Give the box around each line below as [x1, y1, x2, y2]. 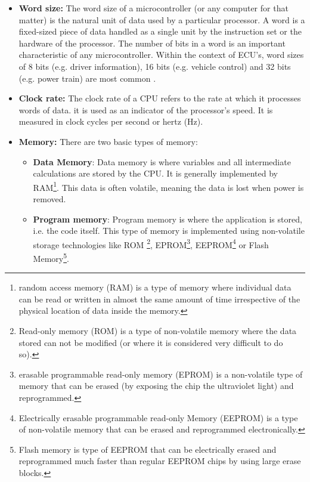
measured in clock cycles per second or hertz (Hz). [18, 115, 203, 128]
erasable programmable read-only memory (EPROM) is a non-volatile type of [18, 367, 303, 380]
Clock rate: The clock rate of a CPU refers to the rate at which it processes [18, 92, 301, 104]
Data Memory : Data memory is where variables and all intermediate [33, 155, 291, 168]
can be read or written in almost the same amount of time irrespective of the [18, 292, 300, 305]
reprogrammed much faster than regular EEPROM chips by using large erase [18, 455, 301, 467]
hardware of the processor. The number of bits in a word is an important [18, 36, 286, 49]
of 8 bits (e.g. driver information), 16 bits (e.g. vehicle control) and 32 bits [18, 60, 291, 72]
